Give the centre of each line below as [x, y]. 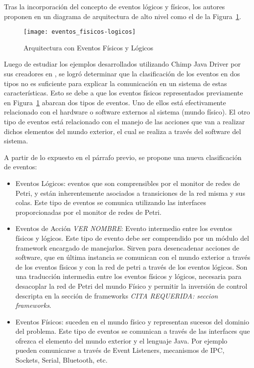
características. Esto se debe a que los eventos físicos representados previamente [124, 93]
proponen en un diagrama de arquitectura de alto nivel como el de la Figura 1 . [123, 16]
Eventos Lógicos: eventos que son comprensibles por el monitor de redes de [128, 183]
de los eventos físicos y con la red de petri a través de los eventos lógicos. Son [131, 266]
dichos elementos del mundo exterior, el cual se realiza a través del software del [123, 131]
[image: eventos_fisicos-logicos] [80, 32]
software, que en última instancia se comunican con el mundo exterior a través [133, 257]
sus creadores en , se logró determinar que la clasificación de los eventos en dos [122, 74]
